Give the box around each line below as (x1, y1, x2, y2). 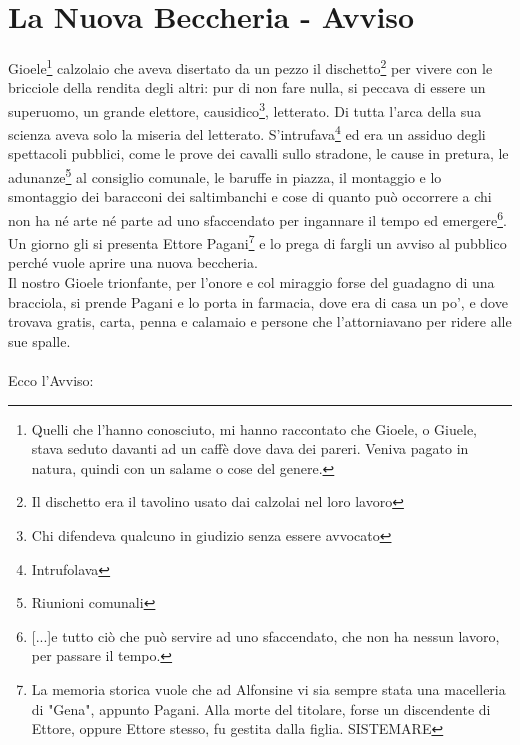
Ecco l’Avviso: (8, 369, 94, 390)
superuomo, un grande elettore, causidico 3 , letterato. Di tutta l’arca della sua (8, 97, 482, 121)
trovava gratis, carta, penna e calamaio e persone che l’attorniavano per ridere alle (8, 311, 512, 332)
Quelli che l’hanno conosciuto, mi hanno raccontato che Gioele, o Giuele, (31, 418, 477, 439)
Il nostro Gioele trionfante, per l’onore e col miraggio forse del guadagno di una (8, 272, 495, 292)
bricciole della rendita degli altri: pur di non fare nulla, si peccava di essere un (8, 77, 486, 98)
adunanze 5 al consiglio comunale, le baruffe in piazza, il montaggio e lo (8, 164, 442, 187)
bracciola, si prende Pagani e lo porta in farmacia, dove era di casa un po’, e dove (8, 291, 508, 312)
